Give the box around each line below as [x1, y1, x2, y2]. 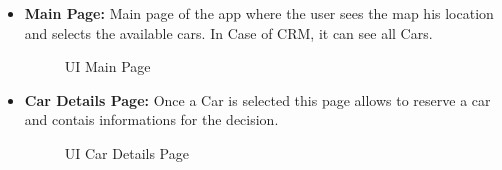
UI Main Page [64, 56, 151, 77]
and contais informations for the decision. [24, 109, 279, 130]
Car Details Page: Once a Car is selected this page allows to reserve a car [24, 89, 491, 110]
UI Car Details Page [64, 142, 189, 163]
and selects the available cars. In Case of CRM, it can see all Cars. [24, 22, 433, 43]
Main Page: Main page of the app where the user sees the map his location [24, 3, 494, 23]
